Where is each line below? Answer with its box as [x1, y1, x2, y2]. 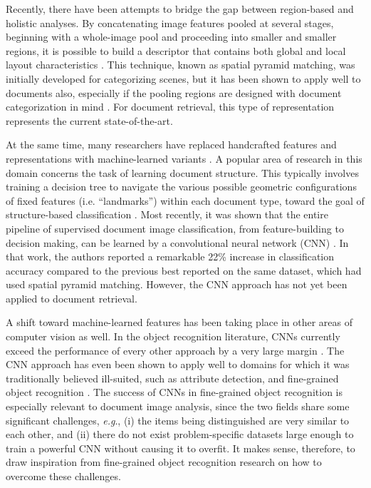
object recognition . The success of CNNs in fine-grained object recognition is [6, 385, 343, 400]
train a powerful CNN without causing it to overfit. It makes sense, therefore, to [6, 440, 355, 455]
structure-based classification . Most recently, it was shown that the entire [6, 207, 328, 222]
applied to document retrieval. [6, 290, 137, 305]
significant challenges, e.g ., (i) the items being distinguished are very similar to [6, 412, 350, 427]
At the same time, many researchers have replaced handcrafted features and [6, 137, 337, 152]
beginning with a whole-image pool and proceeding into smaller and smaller [6, 29, 337, 44]
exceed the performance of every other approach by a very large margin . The [6, 342, 345, 357]
